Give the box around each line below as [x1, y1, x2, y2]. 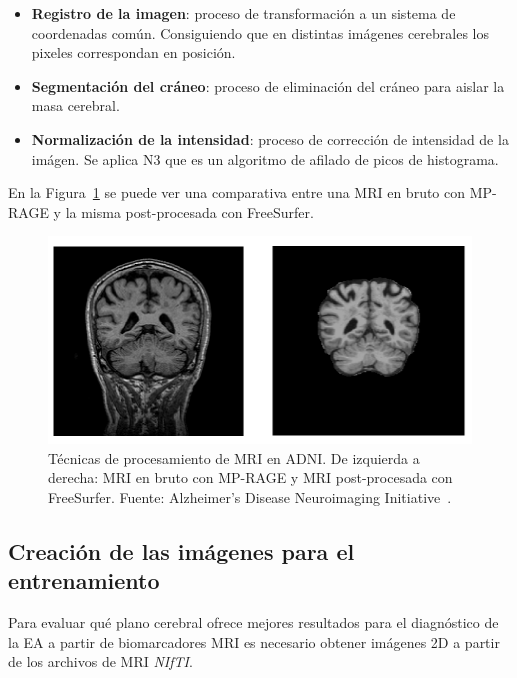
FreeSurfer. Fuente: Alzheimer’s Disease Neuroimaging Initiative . [48, 486, 452, 507]
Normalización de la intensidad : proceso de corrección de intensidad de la [31, 128, 509, 149]
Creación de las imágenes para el [8, 535, 355, 566]
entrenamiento [8, 565, 160, 596]
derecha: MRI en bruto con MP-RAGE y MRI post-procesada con [48, 467, 453, 488]
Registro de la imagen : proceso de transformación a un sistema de [31, 3, 456, 23]
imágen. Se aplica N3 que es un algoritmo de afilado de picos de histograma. [31, 148, 499, 169]
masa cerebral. [31, 95, 120, 116]
